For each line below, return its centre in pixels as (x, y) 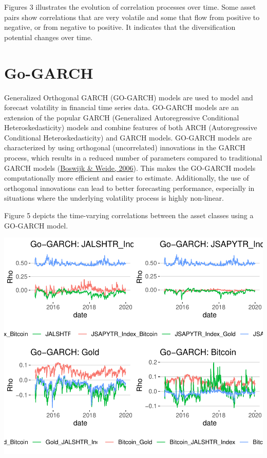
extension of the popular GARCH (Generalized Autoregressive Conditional (122, 117)
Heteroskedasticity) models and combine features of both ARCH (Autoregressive (131, 127)
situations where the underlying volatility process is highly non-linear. (114, 198)
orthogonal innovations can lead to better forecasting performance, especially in (129, 188)
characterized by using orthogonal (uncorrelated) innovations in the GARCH (125, 147)
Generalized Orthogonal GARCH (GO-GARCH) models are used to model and (129, 97)
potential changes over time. (48, 37)
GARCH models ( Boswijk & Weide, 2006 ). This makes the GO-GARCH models (130, 168)
